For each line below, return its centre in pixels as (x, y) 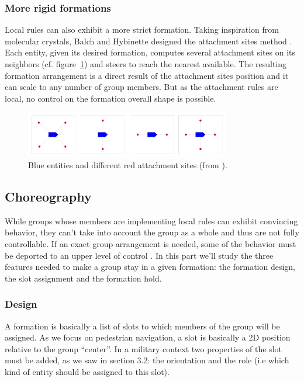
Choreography (48, 196)
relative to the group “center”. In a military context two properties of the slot (144, 348)
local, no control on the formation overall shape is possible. (110, 98)
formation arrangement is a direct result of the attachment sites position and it (147, 75)
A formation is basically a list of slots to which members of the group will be (142, 326)
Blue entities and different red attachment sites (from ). (128, 165)
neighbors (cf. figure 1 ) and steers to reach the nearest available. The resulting (146, 64)
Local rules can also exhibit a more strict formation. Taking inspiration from (142, 29)
